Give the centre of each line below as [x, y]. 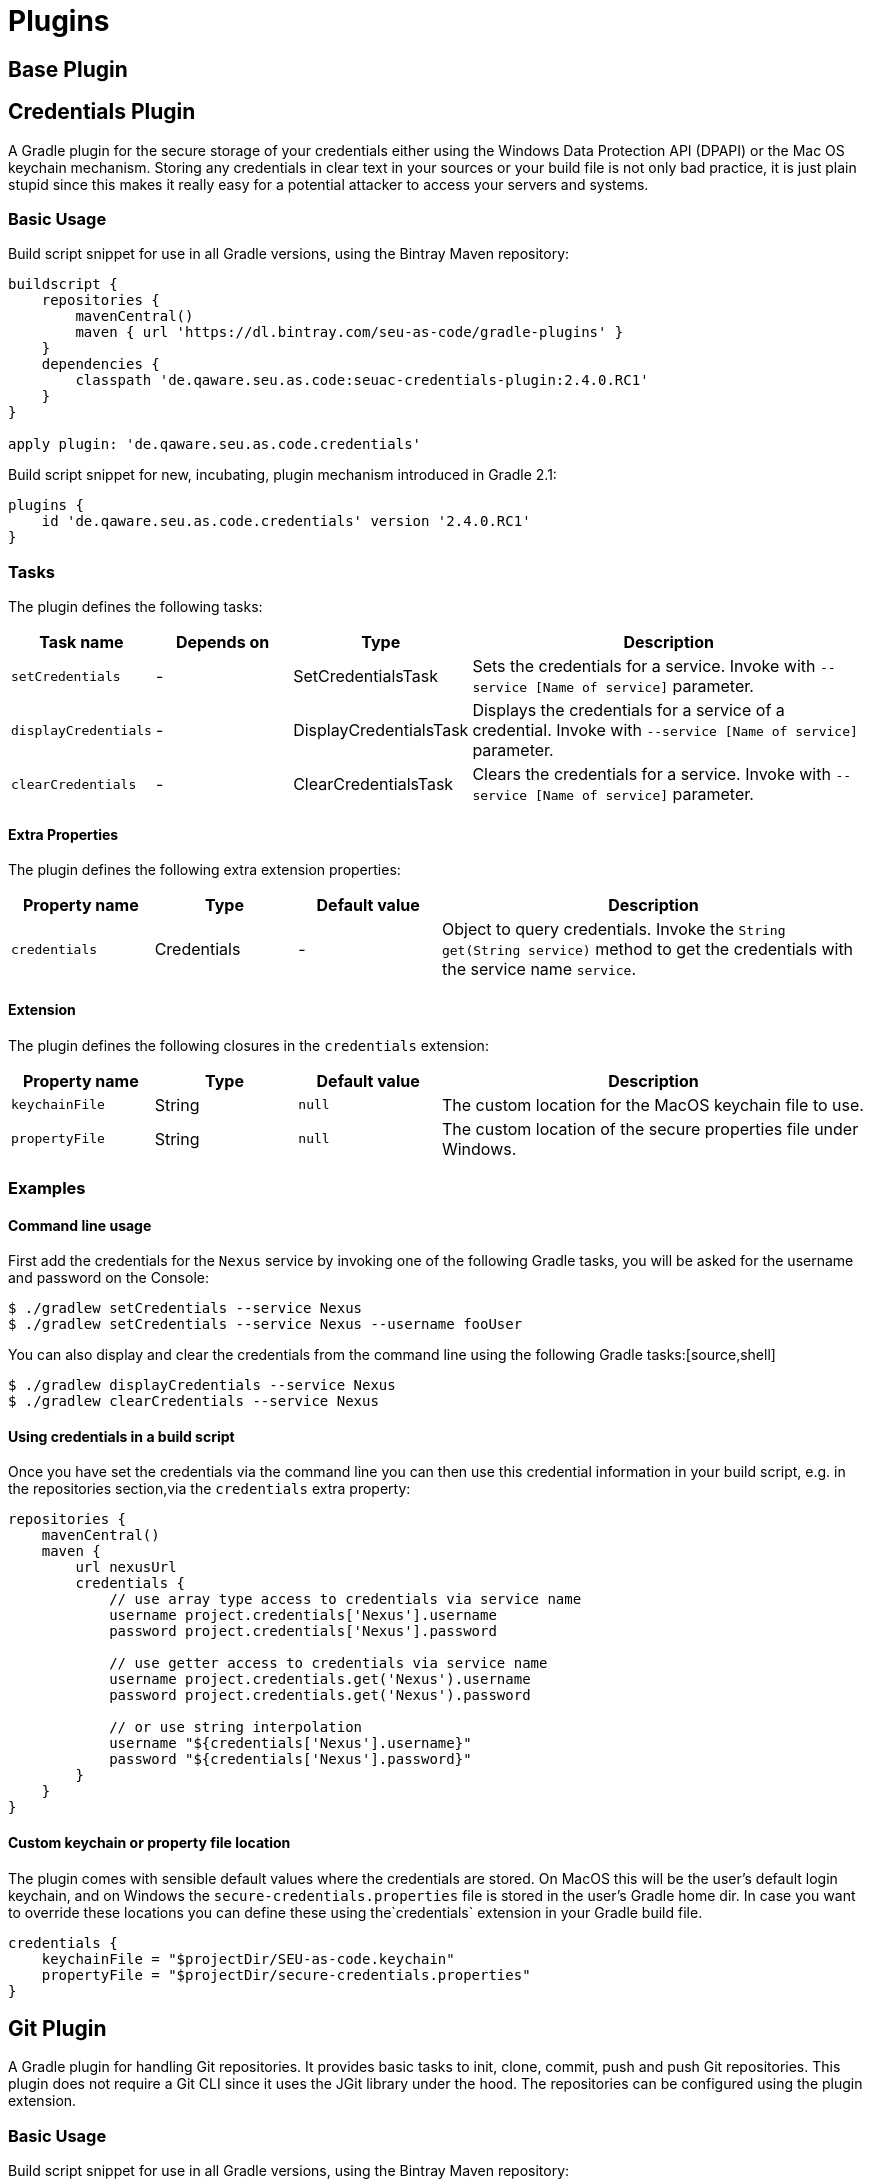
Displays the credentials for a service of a [628, 710]
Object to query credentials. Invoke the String [613, 929]
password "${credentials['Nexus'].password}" [290, 1759]
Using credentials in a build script [121, 1436]
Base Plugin [68, 69]
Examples [47, 1187]
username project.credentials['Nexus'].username [303, 1615]
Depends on [222, 642]
